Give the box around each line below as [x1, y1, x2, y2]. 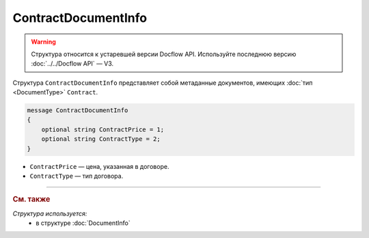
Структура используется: [12, 209, 87, 217]
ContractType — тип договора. [29, 172, 124, 181]
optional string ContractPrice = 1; [41, 125, 164, 133]
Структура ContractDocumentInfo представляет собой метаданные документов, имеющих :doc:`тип [12, 79, 313, 87]
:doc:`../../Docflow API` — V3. [31, 59, 114, 68]
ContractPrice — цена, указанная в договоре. [29, 162, 169, 170]
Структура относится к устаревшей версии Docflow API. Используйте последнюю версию [31, 50, 297, 58]
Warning [31, 38, 56, 46]
